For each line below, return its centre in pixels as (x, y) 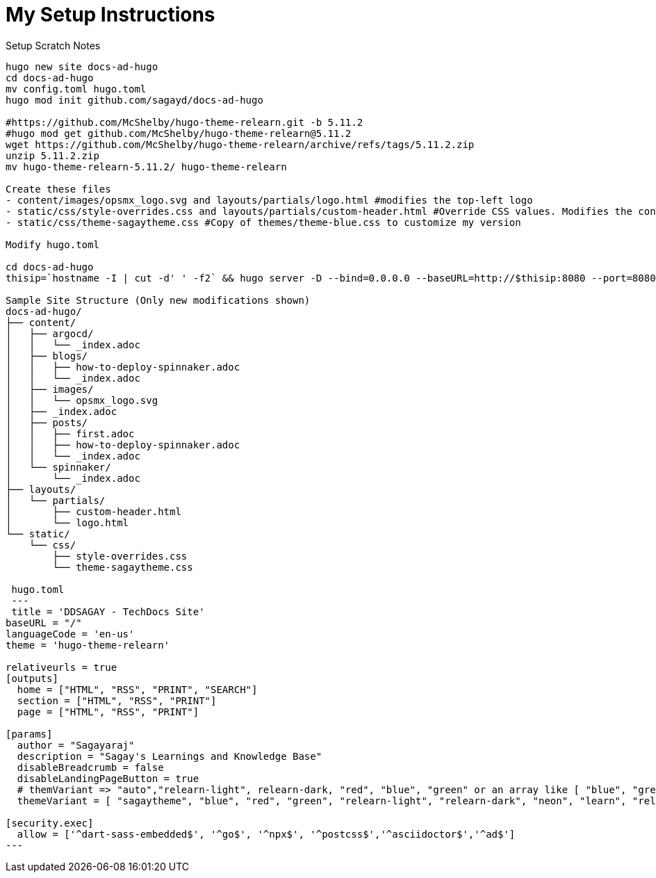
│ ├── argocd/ (50, 333)
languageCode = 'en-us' (70, 634)
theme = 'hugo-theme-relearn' (88, 645)
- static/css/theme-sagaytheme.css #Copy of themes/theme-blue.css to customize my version (263, 222)
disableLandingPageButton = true (108, 778)
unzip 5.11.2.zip (52, 155)
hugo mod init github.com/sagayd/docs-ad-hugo (134, 100)
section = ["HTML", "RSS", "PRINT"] (117, 700)
